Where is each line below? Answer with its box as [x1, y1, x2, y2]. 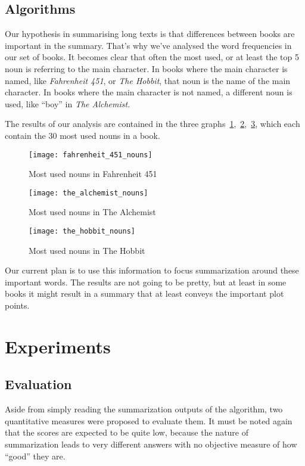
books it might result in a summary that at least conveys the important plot [5, 287, 284, 300]
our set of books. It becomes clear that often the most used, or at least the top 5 [5, 51, 300, 63]
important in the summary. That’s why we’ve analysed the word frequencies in [5, 39, 292, 51]
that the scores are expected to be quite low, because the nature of [5, 426, 249, 439]
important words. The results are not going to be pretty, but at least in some [5, 275, 287, 288]
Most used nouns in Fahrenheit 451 [29, 167, 157, 180]
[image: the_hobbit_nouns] [29, 227, 135, 236]
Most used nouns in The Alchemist [29, 206, 156, 218]
